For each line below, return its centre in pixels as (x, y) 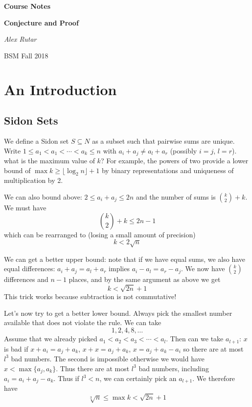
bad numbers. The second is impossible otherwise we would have (108, 358)
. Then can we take (195, 339)
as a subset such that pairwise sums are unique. (163, 140)
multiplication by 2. (34, 180)
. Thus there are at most (93, 368)
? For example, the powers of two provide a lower (174, 160)
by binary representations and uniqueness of (168, 170)
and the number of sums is (176, 196)
